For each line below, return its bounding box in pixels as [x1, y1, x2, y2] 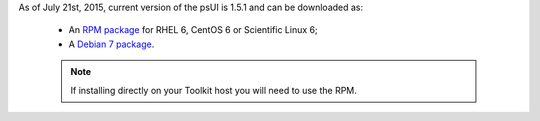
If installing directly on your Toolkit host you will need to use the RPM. [70, 84, 357, 96]
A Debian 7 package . [68, 38, 155, 50]
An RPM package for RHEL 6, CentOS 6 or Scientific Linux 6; [68, 24, 319, 36]
